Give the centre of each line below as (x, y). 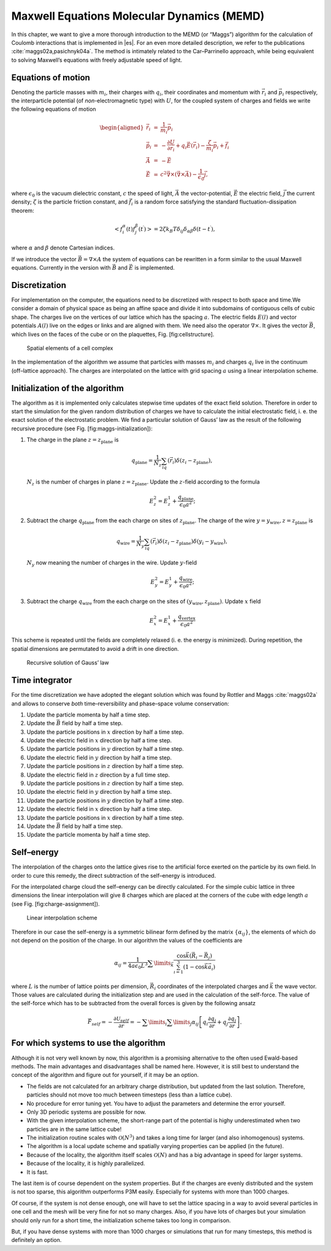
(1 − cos (194, 967)
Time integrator (42, 680)
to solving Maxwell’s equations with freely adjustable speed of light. (97, 60)
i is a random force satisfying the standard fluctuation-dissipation (214, 203)
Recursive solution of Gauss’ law (68, 663)
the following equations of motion (54, 109)
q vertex (187, 617)
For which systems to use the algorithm (88, 1043)
